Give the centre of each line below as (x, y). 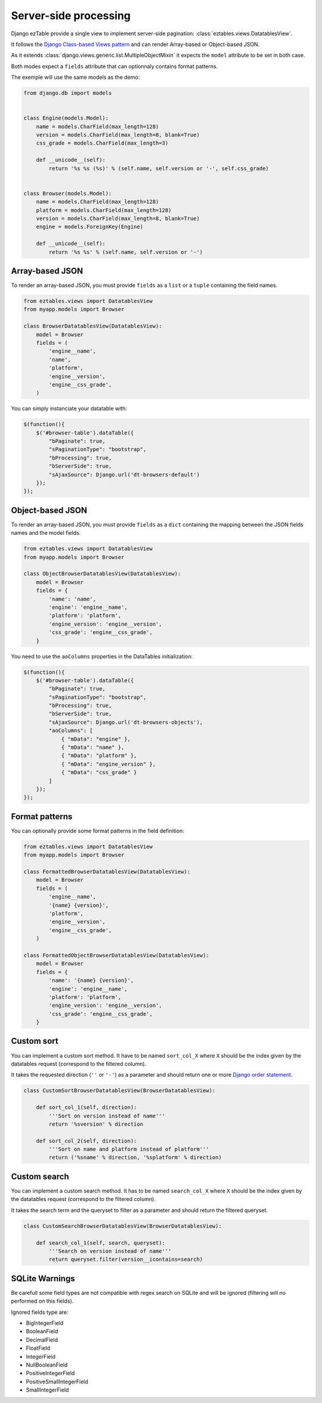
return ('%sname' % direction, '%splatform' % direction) (135, 1157)
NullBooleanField (47, 1365)
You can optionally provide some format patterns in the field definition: (98, 831)
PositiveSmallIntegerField (57, 1381)
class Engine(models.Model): (66, 118)
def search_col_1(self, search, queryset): (100, 1243)
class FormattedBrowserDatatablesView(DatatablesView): (107, 872)
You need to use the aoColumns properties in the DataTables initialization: (102, 656)
